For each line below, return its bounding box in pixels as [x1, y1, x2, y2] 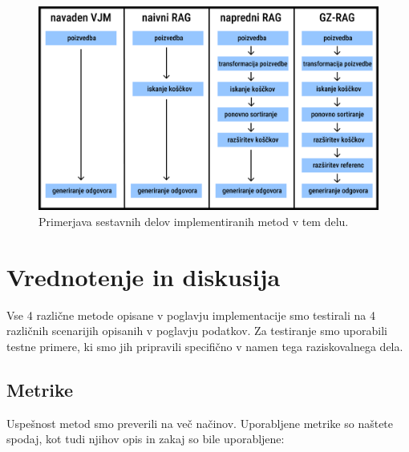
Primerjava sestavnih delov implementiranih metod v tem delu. [38, 212, 349, 229]
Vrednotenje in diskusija [6, 260, 281, 293]
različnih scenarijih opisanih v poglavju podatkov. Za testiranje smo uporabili [6, 322, 387, 339]
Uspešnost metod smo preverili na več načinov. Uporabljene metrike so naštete [6, 414, 394, 431]
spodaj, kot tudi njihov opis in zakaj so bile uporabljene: [6, 430, 285, 447]
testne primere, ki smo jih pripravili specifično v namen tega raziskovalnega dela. [6, 337, 403, 354]
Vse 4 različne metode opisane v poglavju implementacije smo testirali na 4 [6, 306, 376, 323]
